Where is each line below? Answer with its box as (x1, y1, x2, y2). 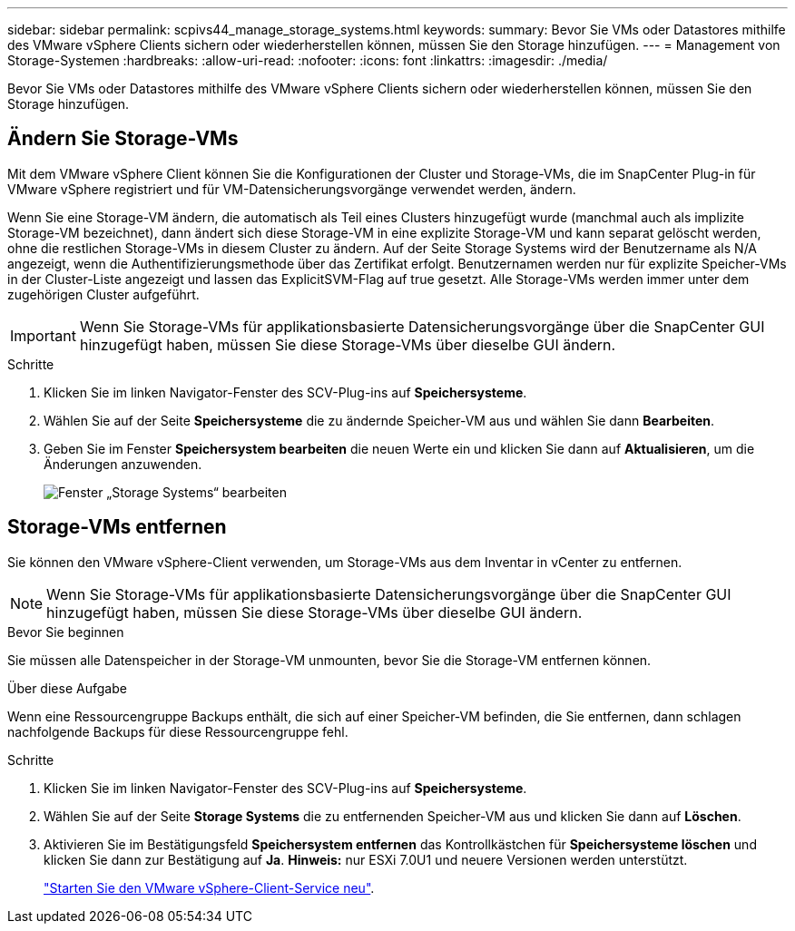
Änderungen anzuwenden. (44, 456, 202, 472)
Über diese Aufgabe (7, 680, 127, 696)
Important (10, 326, 76, 345)
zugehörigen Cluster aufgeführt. (7, 286, 200, 302)
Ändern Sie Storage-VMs (7, 127, 239, 151)
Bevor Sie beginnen (7, 623, 124, 640)
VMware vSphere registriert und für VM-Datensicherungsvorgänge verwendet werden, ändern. (7, 181, 576, 197)
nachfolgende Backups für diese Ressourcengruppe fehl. (7, 723, 348, 740)
